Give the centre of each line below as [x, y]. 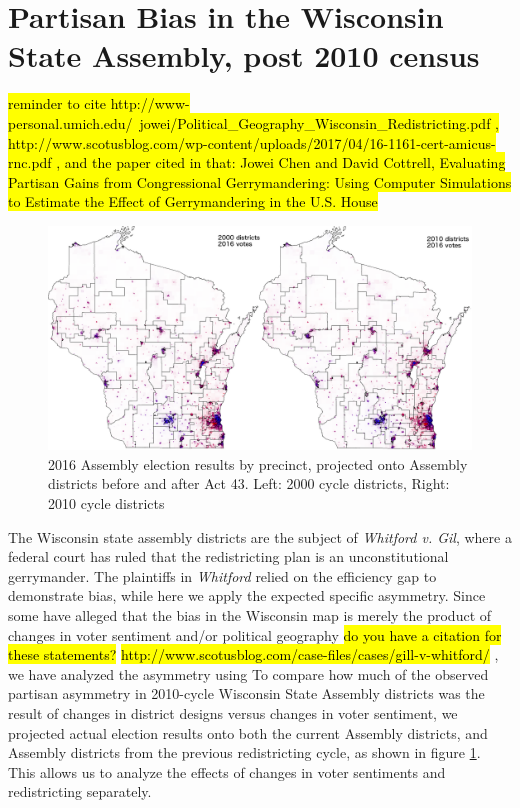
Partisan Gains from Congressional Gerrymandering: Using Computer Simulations [260, 181]
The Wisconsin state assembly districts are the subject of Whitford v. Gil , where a [260, 536]
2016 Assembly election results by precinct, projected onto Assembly [258, 463]
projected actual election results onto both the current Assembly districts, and [248, 732]
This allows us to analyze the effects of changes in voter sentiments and [227, 771]
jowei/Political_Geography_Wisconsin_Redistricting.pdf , [319, 122]
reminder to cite [57, 103]
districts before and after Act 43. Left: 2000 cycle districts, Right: [249, 483]
